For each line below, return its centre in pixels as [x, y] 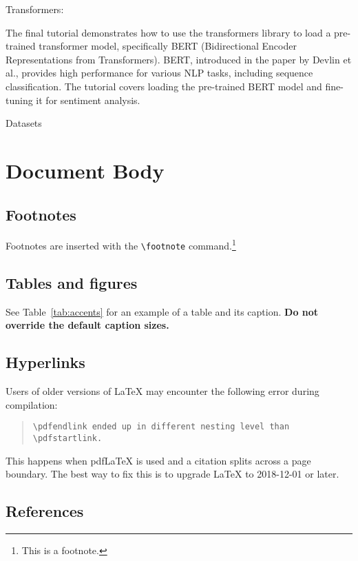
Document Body [85, 170]
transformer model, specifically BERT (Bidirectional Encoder [168, 46]
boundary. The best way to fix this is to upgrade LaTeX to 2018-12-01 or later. [172, 474]
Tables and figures [72, 283]
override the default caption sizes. [87, 325]
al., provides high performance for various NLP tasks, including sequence [159, 73]
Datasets [24, 123]
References [45, 511]
